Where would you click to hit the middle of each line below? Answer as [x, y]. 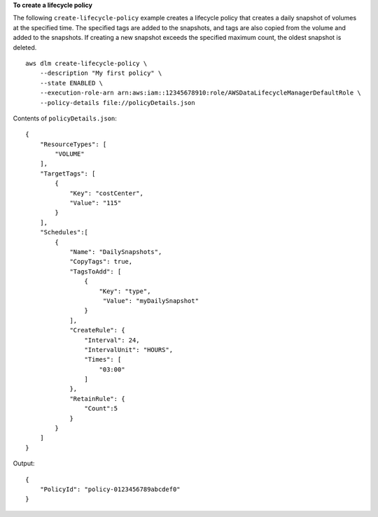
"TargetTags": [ [68, 173]
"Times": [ [103, 360]
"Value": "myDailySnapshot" [151, 300]
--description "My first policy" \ [101, 73]
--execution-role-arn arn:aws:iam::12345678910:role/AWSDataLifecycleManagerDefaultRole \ [201, 93]
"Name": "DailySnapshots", [116, 252]
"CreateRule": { [97, 330]
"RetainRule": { [97, 398]
